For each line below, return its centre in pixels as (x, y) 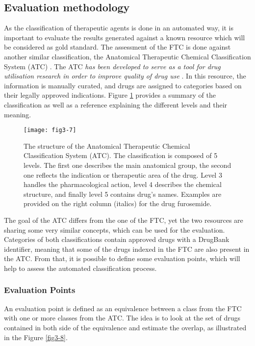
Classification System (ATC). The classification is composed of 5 (121, 155)
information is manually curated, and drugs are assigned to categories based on (123, 85)
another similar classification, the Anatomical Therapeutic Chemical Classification (127, 56)
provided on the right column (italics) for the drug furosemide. (118, 203)
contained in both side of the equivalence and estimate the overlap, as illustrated (125, 327)
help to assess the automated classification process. (80, 268)
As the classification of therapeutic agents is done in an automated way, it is (119, 28)
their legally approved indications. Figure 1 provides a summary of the (110, 95)
